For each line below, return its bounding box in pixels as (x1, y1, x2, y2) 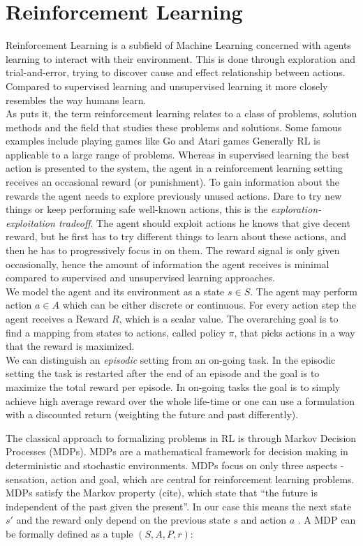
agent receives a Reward (6, 311, 109, 325)
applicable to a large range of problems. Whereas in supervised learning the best (6, 147, 350, 161)
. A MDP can (297, 512, 356, 527)
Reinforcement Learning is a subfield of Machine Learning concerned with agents (6, 38, 351, 52)
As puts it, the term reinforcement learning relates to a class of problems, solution (6, 106, 357, 121)
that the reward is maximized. (6, 339, 135, 353)
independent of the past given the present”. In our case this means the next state (6, 499, 352, 513)
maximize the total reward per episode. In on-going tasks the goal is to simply (6, 379, 341, 394)
